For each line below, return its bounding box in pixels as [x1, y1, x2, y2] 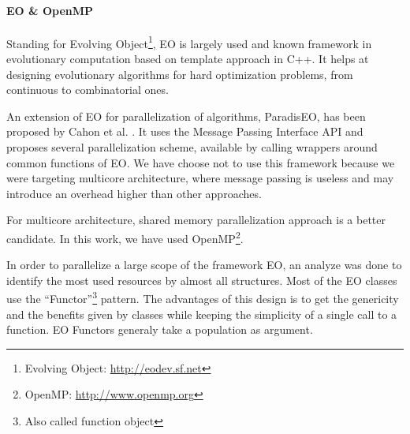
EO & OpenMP [6, 2, 94, 18]
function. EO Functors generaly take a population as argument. [6, 321, 313, 338]
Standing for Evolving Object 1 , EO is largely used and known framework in [6, 32, 372, 51]
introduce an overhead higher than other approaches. [6, 185, 262, 201]
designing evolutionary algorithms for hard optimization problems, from [6, 65, 353, 82]
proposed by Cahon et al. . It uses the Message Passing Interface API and [6, 123, 363, 140]
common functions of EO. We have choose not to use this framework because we [6, 154, 395, 170]
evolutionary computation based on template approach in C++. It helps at [6, 51, 369, 67]
